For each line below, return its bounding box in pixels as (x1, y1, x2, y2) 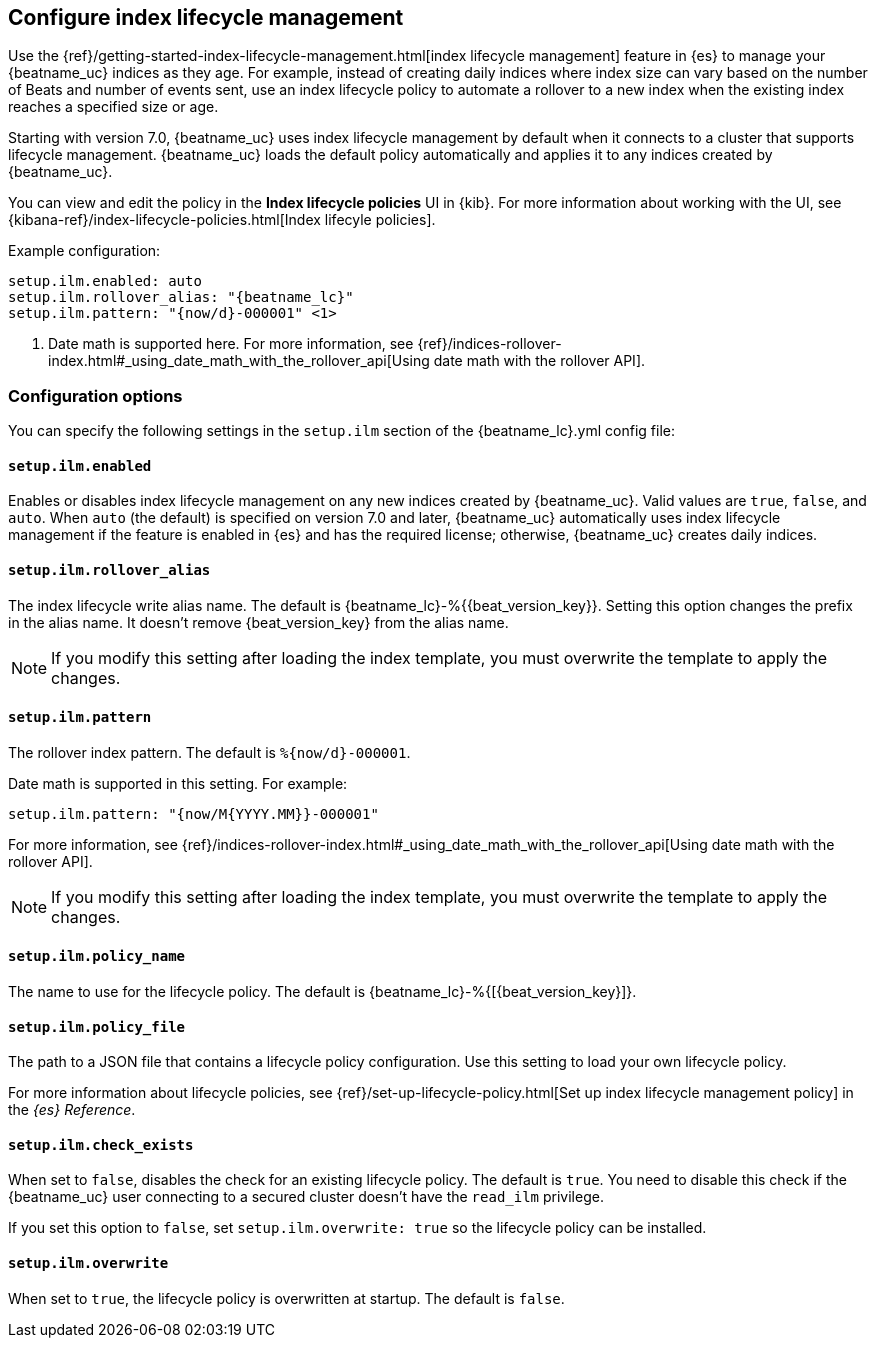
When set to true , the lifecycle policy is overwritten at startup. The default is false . (8, 1289, 565, 1307)
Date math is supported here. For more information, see (48, 335, 414, 353)
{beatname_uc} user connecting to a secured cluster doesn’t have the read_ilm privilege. (8, 1188, 604, 1206)
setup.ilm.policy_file (8, 1018, 186, 1035)
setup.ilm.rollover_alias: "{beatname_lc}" (8, 289, 354, 306)
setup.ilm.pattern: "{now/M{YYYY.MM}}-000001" (8, 805, 379, 822)
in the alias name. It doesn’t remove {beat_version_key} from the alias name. (8, 613, 509, 631)
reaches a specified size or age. (8, 98, 219, 116)
